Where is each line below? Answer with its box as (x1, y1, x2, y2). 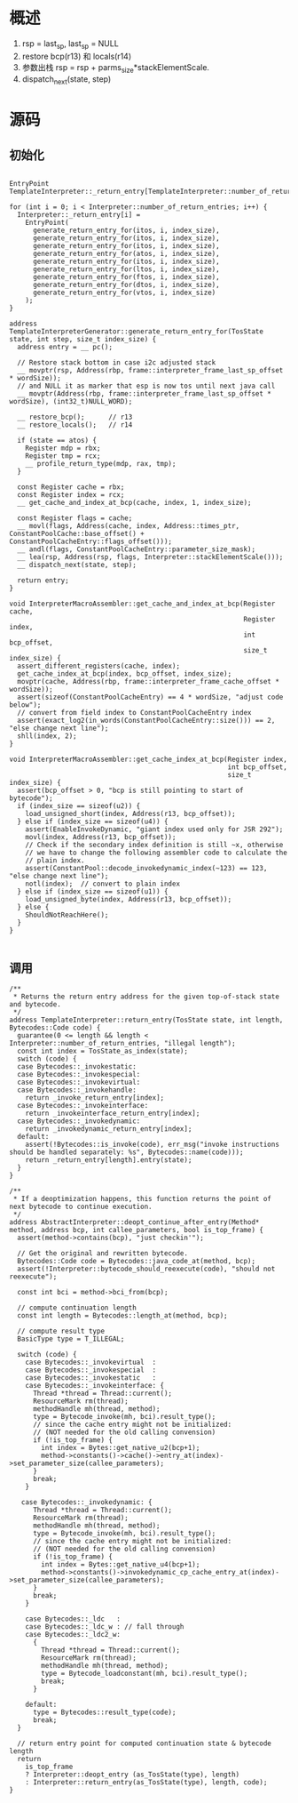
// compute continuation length (17, 1303, 137, 1312)
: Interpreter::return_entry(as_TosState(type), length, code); (25, 1778, 268, 1787)
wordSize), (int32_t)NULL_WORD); (9, 397, 133, 406)
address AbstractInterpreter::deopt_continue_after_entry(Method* (9, 1218, 260, 1227)
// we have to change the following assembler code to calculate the (25, 848, 288, 858)
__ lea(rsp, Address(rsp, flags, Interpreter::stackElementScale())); (17, 553, 284, 562)
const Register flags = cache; (17, 514, 133, 523)
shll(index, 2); (17, 732, 77, 741)
